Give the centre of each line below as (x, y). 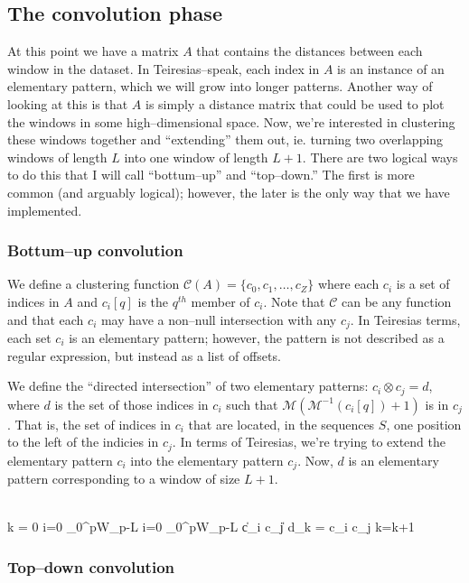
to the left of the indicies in (83, 442)
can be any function (397, 301)
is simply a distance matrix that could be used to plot (295, 103)
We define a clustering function (94, 284)
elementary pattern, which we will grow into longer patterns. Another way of (220, 86)
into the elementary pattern (207, 460)
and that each (46, 319)
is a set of (423, 284)
